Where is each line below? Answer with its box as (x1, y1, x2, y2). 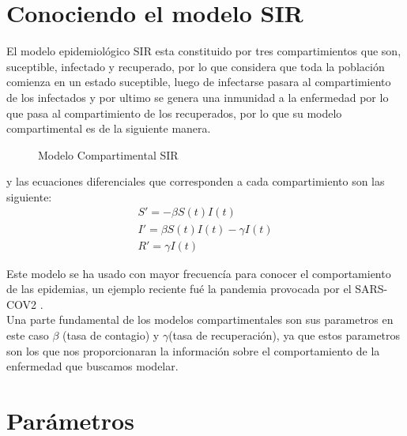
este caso (6, 326, 49, 343)
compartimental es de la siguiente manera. (6, 120, 211, 137)
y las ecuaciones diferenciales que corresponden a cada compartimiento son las (6, 173, 385, 190)
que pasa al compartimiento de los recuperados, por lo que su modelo (6, 104, 342, 121)
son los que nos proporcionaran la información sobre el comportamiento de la (6, 342, 380, 359)
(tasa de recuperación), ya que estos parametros (168, 326, 401, 343)
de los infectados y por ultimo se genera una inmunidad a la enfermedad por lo (6, 88, 389, 105)
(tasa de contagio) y (62, 326, 160, 343)
